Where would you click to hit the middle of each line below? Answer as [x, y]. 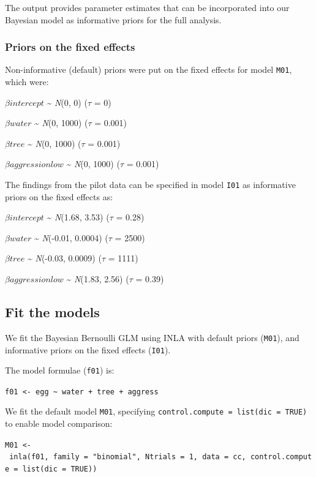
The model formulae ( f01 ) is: [60, 370]
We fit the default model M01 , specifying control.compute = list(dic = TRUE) [156, 411]
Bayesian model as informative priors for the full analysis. [113, 19]
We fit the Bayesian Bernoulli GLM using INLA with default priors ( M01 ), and [152, 337]
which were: [27, 82]
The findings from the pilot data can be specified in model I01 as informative [150, 185]
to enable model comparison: [59, 423]
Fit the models [52, 312]
